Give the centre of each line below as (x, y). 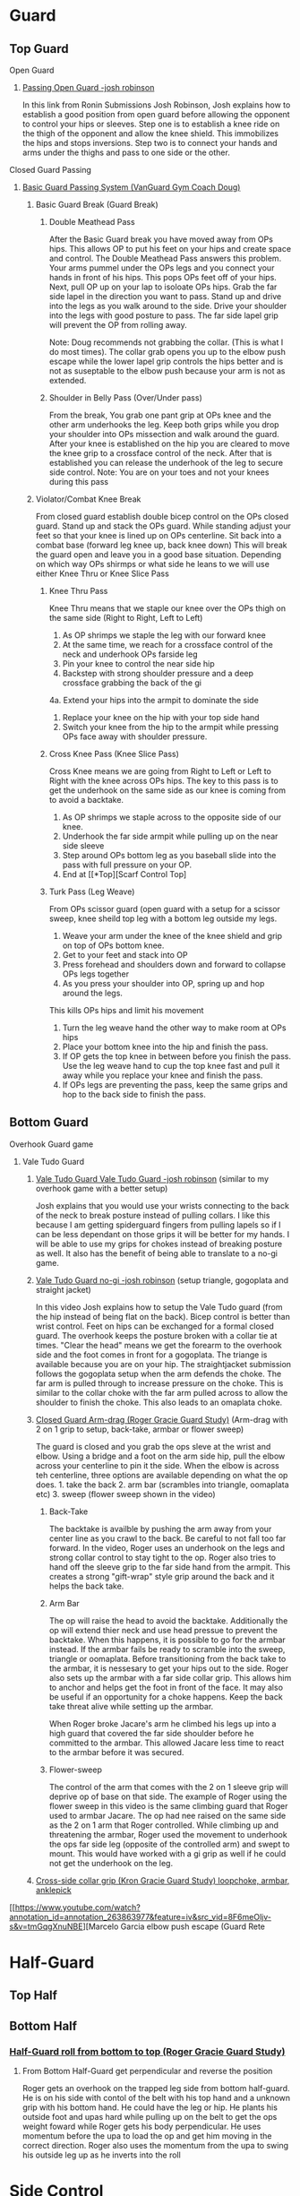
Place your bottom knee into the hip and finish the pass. (165, 1046)
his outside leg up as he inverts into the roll (101, 2155)
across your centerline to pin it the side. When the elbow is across (157, 1465)
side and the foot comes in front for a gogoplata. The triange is (151, 1355)
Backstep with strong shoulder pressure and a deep (158, 673)
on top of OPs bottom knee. (113, 945)
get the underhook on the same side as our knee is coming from (167, 790)
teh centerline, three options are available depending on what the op (162, 1475)
